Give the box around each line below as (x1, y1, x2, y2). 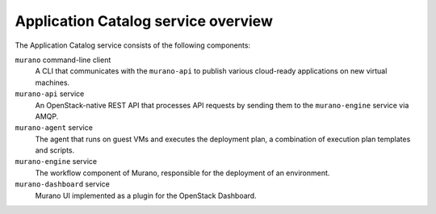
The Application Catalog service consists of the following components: (15, 40, 250, 50)
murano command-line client (15, 55, 111, 65)
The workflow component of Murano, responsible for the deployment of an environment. (35, 168, 330, 178)
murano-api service (15, 89, 85, 99)
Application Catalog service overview (15, 12, 274, 30)
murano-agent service (15, 123, 93, 132)
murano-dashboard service (15, 179, 111, 189)
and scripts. (35, 145, 75, 155)
